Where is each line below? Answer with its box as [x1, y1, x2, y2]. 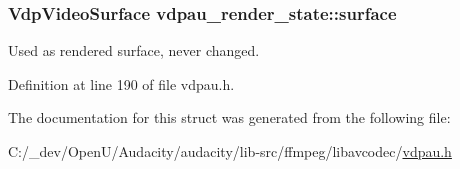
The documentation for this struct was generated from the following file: [8, 107, 451, 128]
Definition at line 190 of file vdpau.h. [8, 73, 235, 94]
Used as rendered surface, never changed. [8, 40, 260, 61]
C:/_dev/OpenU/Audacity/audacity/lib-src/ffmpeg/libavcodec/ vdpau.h [8, 141, 452, 161]
